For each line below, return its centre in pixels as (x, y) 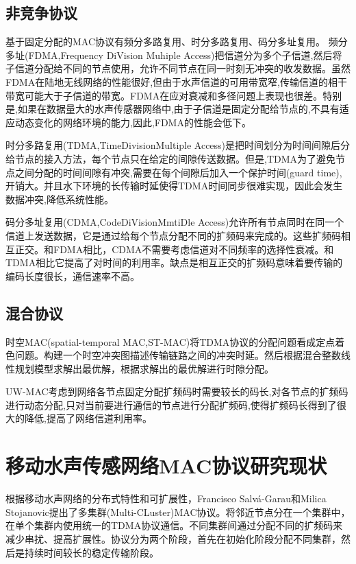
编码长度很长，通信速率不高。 (73, 275)
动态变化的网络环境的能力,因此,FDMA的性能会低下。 (133, 122)
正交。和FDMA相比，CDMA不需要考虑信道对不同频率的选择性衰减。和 (174, 249)
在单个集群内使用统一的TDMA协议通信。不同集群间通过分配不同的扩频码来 (174, 525)
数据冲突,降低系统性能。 (60, 199)
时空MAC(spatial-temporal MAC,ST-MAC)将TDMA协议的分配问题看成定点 (170, 341)
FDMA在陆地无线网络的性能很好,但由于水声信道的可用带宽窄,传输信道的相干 (176, 81)
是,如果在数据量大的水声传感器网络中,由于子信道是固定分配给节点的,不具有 (173, 109)
